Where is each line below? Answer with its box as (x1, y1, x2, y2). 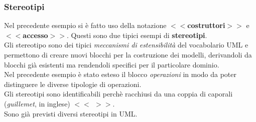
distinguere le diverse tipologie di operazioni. (4, 78, 142, 89)
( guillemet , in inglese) (4, 98, 70, 108)
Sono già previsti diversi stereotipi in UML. (4, 108, 138, 118)
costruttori (187, 20, 225, 30)
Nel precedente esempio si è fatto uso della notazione (4, 20, 167, 30)
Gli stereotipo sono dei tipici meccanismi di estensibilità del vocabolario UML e (4, 39, 248, 50)
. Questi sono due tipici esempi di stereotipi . (66, 29, 207, 40)
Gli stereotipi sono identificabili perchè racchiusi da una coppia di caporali (4, 88, 233, 99)
